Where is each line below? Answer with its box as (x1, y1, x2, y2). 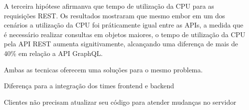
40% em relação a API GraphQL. (4, 48, 103, 58)
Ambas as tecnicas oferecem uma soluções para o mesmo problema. (4, 64, 203, 74)
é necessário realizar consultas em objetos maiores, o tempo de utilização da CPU (4, 29, 246, 39)
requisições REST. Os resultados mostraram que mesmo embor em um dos (4, 10, 225, 20)
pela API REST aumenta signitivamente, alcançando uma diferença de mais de (4, 39, 238, 49)
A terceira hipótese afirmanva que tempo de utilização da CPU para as (4, 1, 214, 11)
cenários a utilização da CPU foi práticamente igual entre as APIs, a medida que (4, 20, 243, 30)
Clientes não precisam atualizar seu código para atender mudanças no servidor (4, 96, 236, 107)
